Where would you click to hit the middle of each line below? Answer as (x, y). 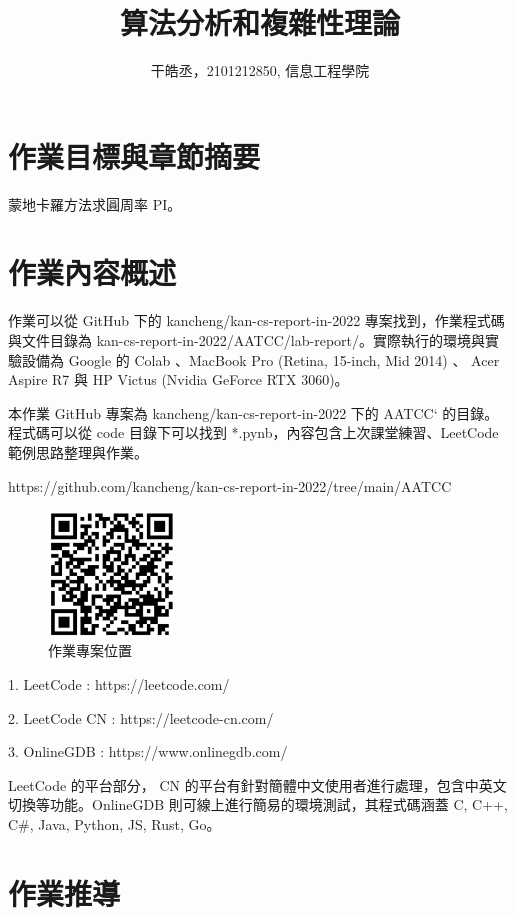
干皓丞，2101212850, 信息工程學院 (260, 70)
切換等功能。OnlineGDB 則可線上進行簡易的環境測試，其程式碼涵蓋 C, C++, (258, 804)
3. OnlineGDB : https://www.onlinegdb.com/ (148, 751)
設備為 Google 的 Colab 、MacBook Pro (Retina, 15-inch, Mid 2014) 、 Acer (260, 359)
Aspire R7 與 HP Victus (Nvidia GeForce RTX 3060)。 (178, 379)
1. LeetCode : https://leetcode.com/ (119, 683)
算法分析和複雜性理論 (259, 22)
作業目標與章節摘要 (134, 155)
